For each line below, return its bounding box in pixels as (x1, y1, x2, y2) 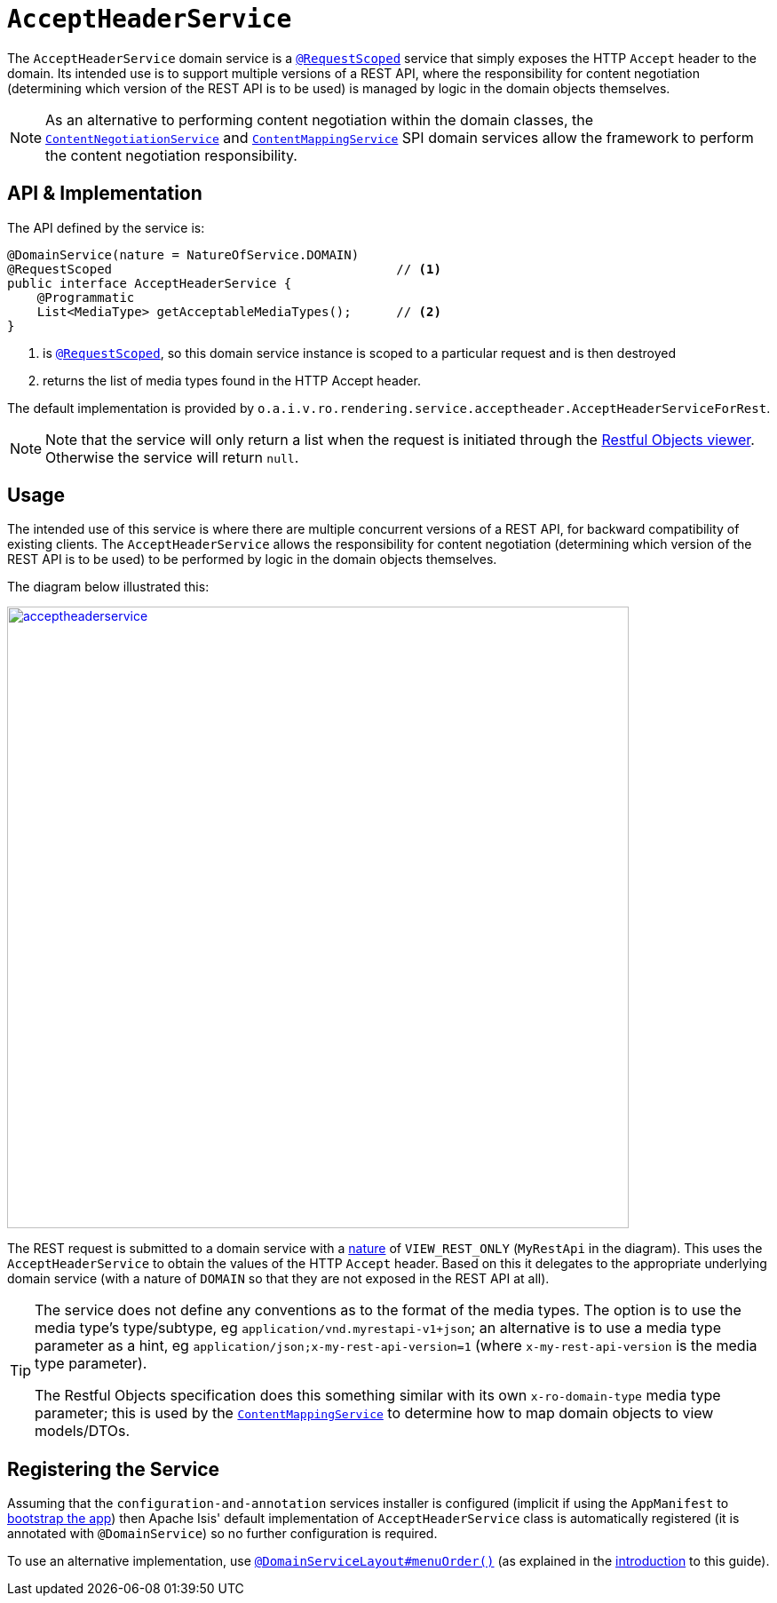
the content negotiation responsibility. (45, 146, 297, 164)
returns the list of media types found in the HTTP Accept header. (43, 372, 421, 388)
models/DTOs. (35, 1422, 131, 1440)
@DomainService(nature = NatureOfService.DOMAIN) (7, 247, 360, 262)
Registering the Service (7, 1457, 219, 1480)
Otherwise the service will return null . (45, 448, 299, 466)
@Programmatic (36, 290, 135, 305)
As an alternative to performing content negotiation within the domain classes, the (45, 110, 594, 129)
